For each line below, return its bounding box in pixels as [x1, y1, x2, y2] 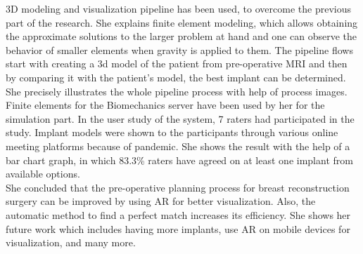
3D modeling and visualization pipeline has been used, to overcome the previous [6, 1, 351, 15]
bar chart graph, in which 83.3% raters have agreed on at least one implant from [6, 152, 353, 167]
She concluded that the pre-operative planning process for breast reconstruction [6, 180, 350, 194]
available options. [6, 166, 80, 181]
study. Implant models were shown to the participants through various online [6, 125, 338, 140]
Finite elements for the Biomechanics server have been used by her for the [6, 98, 325, 112]
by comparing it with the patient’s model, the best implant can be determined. [6, 69, 346, 84]
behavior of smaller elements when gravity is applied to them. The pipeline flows [6, 42, 353, 57]
